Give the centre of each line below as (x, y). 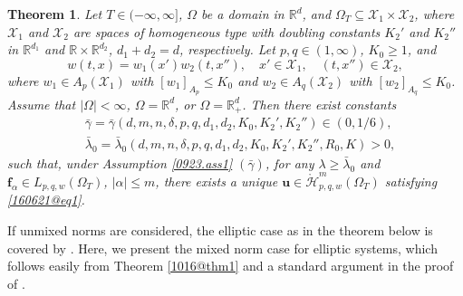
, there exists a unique (217, 181)
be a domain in (243, 14)
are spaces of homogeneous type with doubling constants (227, 31)
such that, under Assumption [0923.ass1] (120, 162)
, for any (289, 162)
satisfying (411, 181)
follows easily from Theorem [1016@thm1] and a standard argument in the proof (231, 266)
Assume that (42, 104)
